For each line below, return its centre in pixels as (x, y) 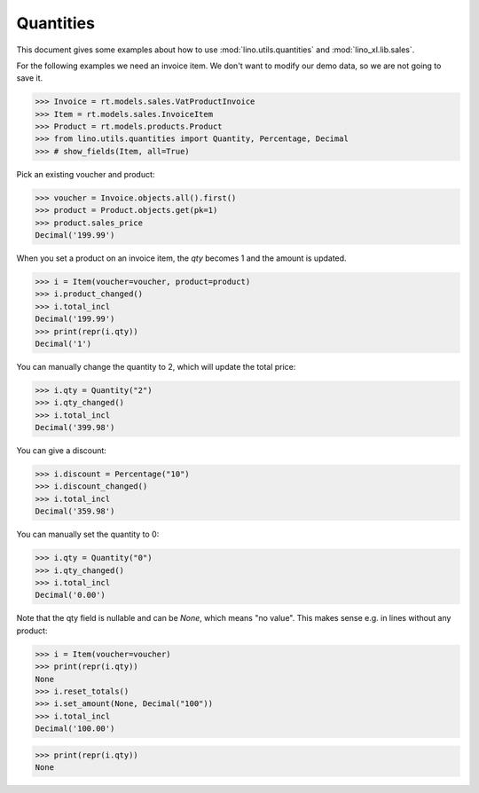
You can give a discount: (61, 451)
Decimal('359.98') (75, 511)
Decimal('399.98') (75, 428)
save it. (30, 78)
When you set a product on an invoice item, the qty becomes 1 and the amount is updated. (181, 258)
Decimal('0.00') (71, 595)
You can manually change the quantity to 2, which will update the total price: (156, 366)
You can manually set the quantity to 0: (88, 534)
